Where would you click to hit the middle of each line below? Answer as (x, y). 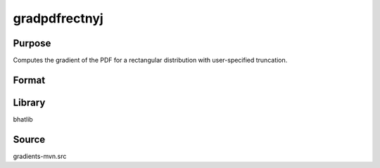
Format (29, 80)
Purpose (32, 43)
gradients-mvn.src (40, 156)
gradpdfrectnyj (58, 18)
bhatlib (23, 119)
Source (29, 140)
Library (29, 102)
